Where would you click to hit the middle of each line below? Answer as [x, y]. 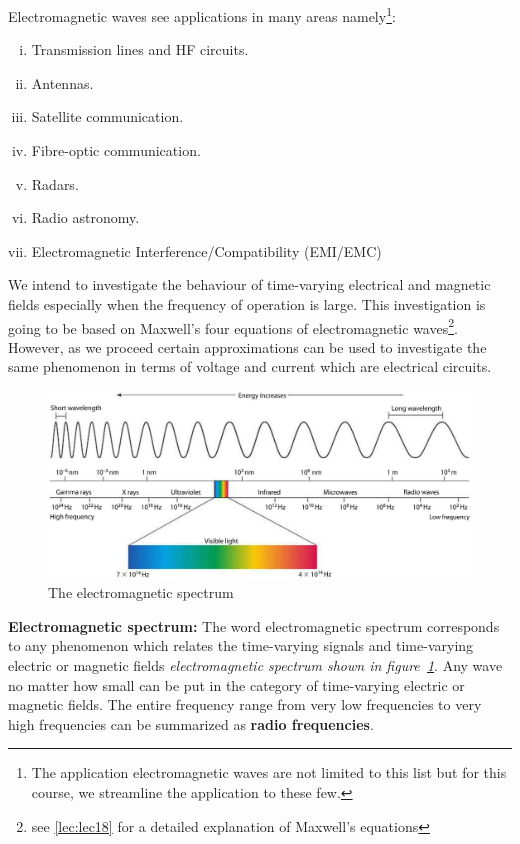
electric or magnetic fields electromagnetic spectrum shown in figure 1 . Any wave [255, 664]
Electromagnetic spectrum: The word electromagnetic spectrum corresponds [254, 625]
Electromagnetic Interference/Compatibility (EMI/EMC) [206, 250]
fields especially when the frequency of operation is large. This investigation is [247, 304]
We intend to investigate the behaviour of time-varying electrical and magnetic [249, 284]
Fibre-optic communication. [116, 150]
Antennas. [62, 82]
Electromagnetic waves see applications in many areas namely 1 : [202, 14]
